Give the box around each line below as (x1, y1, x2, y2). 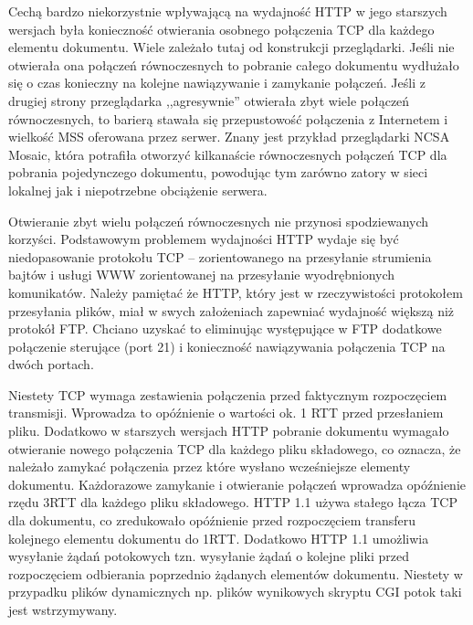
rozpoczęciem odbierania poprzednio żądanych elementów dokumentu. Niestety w (8, 564, 463, 583)
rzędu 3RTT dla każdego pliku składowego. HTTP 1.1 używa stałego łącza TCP (8, 493, 457, 512)
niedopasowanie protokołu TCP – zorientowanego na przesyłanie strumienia (8, 247, 432, 266)
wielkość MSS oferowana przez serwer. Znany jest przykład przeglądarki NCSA (8, 127, 450, 146)
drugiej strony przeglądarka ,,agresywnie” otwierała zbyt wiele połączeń (8, 90, 410, 110)
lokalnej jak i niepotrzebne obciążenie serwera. (8, 180, 268, 199)
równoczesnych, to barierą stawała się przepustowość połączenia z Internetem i (8, 109, 448, 128)
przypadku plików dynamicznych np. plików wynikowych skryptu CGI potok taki (8, 582, 462, 601)
